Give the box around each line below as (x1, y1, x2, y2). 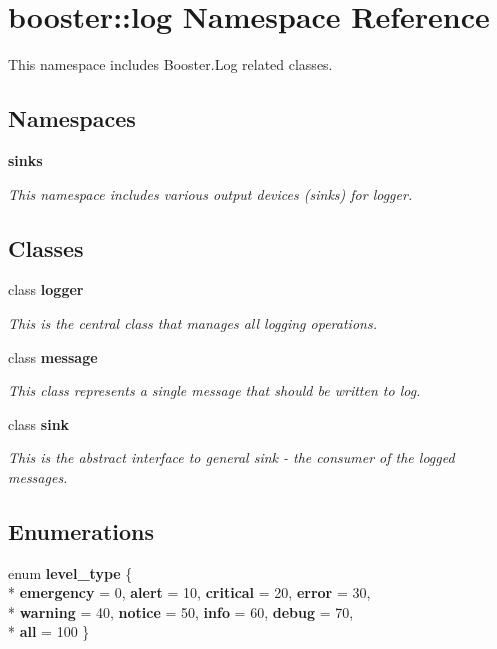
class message (8, 346, 98, 367)
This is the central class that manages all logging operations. (8, 312, 377, 333)
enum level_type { (8, 562, 133, 583)
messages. (8, 466, 68, 487)
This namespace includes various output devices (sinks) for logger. (8, 183, 413, 204)
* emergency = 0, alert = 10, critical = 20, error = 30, (8, 582, 371, 603)
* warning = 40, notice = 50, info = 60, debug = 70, (8, 601, 354, 622)
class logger (8, 279, 84, 300)
